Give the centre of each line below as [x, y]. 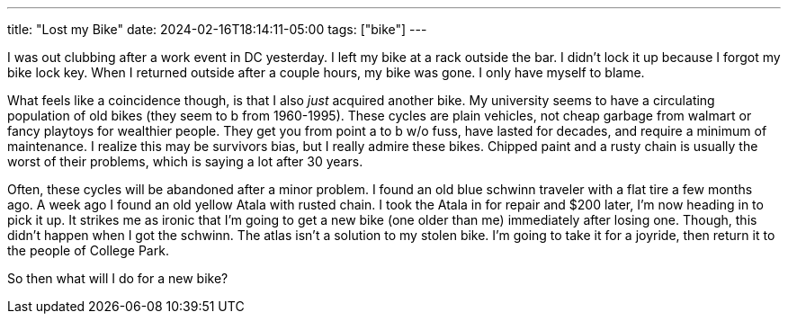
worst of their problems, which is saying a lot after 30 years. [185, 161]
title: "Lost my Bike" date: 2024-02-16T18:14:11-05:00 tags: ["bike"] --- [217, 29]
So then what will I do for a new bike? [118, 278]
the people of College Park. [88, 250]
